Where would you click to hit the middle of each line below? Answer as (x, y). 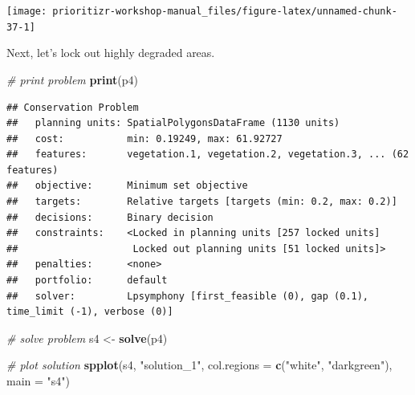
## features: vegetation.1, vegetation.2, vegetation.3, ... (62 (208, 155)
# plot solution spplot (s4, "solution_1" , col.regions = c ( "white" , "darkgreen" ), (199, 365)
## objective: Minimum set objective (127, 186)
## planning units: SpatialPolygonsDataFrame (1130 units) (173, 123)
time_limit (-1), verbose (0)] (90, 312)
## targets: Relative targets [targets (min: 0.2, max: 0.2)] (202, 202)
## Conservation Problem (73, 107)
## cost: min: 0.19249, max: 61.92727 (144, 138)
